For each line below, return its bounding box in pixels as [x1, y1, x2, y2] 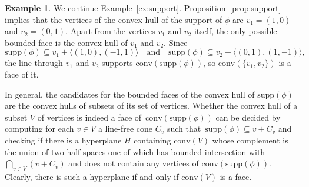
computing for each [5, 122, 74, 135]
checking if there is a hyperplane [5, 133, 122, 146]
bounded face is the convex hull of [5, 36, 128, 48]
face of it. [5, 68, 39, 80]
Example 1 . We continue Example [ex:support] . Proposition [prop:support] [5, 2, 281, 14]
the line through [5, 56, 63, 69]
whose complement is [212, 133, 288, 146]
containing [134, 133, 171, 146]
